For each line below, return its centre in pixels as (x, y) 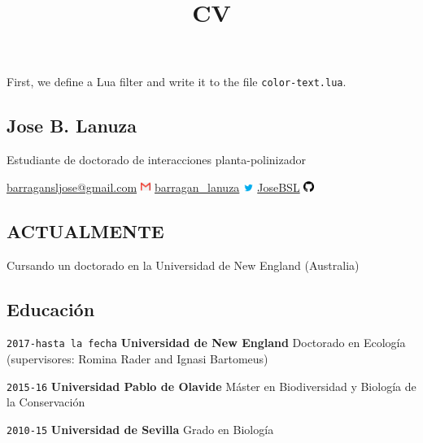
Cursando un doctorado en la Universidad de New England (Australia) (183, 265)
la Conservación (46, 402)
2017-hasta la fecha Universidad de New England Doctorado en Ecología (206, 343)
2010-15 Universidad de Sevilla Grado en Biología (140, 429)
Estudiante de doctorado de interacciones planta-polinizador (157, 160)
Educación (51, 308)
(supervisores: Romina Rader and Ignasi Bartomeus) (137, 359)
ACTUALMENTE (85, 230)
